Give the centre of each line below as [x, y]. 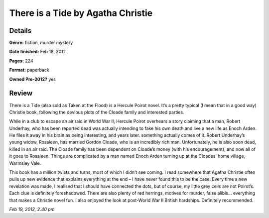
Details [20, 31]
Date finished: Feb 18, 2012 [38, 52]
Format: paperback [29, 70]
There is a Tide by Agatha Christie [81, 13]
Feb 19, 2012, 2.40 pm [32, 209]
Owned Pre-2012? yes [32, 79]
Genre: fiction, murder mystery [41, 43]
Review [21, 93]
